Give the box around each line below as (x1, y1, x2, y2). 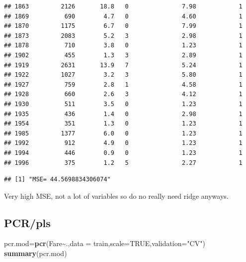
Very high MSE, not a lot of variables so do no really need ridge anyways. (4, 190, 229, 201)
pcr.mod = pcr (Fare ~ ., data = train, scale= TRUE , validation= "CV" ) (4, 238, 205, 249)
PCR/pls (4, 215, 51, 230)
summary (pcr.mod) (4, 248, 67, 259)
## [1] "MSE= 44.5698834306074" (4, 176, 111, 183)
